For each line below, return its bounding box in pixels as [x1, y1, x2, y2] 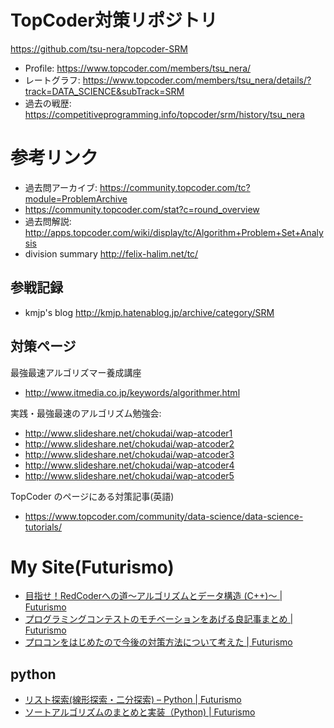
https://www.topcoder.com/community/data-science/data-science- [24, 510, 304, 522]
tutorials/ [24, 521, 62, 533]
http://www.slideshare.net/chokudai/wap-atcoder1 [24, 427, 233, 439]
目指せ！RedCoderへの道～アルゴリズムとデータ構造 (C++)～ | [24, 590, 283, 602]
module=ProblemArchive [24, 192, 128, 205]
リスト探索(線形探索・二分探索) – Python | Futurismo [24, 694, 242, 706]
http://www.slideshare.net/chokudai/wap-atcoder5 [24, 469, 235, 481]
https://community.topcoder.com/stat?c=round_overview [24, 203, 260, 215]
